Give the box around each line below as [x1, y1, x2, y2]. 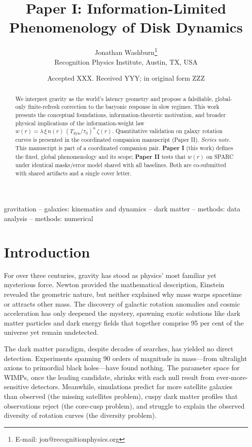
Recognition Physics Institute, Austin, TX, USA [54, 56, 198, 67]
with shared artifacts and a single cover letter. [15, 169, 132, 177]
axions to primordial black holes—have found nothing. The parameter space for [4, 362, 240, 373]
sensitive [4, 381, 29, 392]
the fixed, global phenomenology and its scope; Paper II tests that [15, 152, 186, 161]
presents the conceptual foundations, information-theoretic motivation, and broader [15, 110, 226, 119]
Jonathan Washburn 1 [94, 46, 157, 57]
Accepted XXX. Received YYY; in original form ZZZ [47, 73, 205, 83]
